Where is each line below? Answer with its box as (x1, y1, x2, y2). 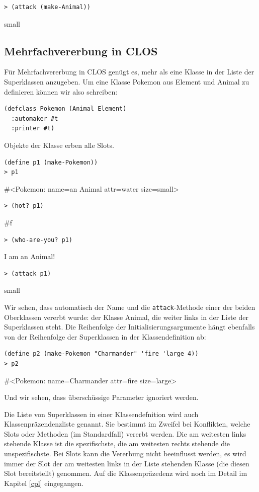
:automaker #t (11, 115, 58, 122)
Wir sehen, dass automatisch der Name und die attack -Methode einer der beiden (4, 301, 255, 312)
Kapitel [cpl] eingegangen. (4, 477, 83, 488)
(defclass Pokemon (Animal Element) (4, 105, 127, 113)
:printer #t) (11, 125, 55, 132)
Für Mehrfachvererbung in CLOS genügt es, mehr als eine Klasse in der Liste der (4, 66, 254, 77)
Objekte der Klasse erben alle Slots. (4, 139, 114, 150)
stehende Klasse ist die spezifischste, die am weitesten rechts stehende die (4, 438, 230, 449)
